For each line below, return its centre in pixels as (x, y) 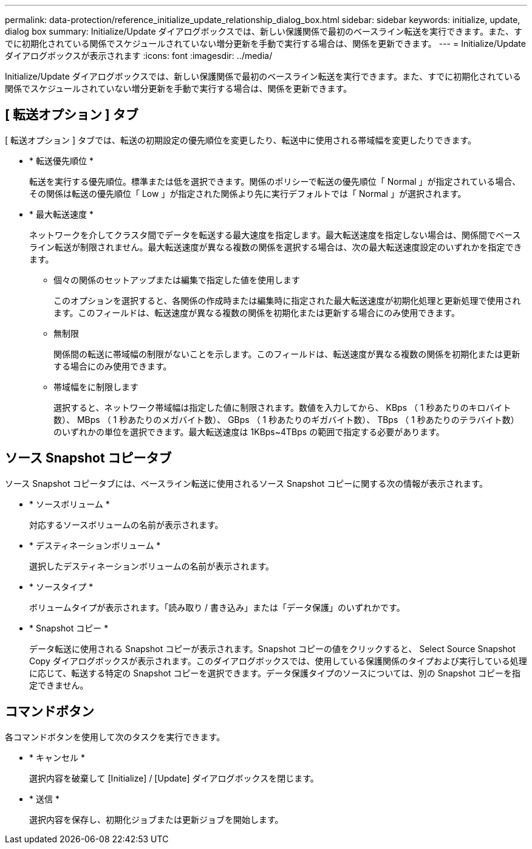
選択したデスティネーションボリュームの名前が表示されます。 (152, 566)
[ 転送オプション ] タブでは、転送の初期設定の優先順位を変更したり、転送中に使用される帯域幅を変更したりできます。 (241, 140)
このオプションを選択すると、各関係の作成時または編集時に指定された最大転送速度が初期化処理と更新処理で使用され (287, 300)
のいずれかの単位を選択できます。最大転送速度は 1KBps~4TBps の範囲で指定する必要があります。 (249, 431)
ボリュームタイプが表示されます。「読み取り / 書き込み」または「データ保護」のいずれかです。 (217, 607)
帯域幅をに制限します (96, 387)
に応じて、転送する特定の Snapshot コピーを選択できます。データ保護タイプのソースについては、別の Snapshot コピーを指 (275, 673)
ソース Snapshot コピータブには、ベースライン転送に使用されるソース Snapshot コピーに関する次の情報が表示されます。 (246, 483)
